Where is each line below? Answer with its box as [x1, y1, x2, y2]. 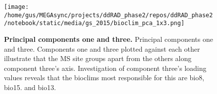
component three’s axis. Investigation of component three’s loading [4, 63, 207, 73]
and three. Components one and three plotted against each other [4, 43, 200, 54]
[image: [4, 3, 29, 10]
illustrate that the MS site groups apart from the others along [4, 53, 192, 63]
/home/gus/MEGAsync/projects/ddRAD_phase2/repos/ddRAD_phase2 [4, 11, 213, 19]
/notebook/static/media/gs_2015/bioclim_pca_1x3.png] [4, 20, 185, 27]
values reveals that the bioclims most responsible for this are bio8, [4, 72, 205, 83]
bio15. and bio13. [4, 82, 56, 92]
